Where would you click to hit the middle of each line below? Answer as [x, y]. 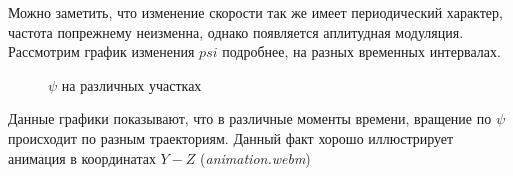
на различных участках [131, 84]
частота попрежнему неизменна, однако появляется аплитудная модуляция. [236, 31]
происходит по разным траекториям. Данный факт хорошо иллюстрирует [231, 137]
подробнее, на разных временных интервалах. [361, 51]
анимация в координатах [82, 157]
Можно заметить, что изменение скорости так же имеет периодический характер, [255, 12]
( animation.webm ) [255, 157]
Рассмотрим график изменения [101, 51]
